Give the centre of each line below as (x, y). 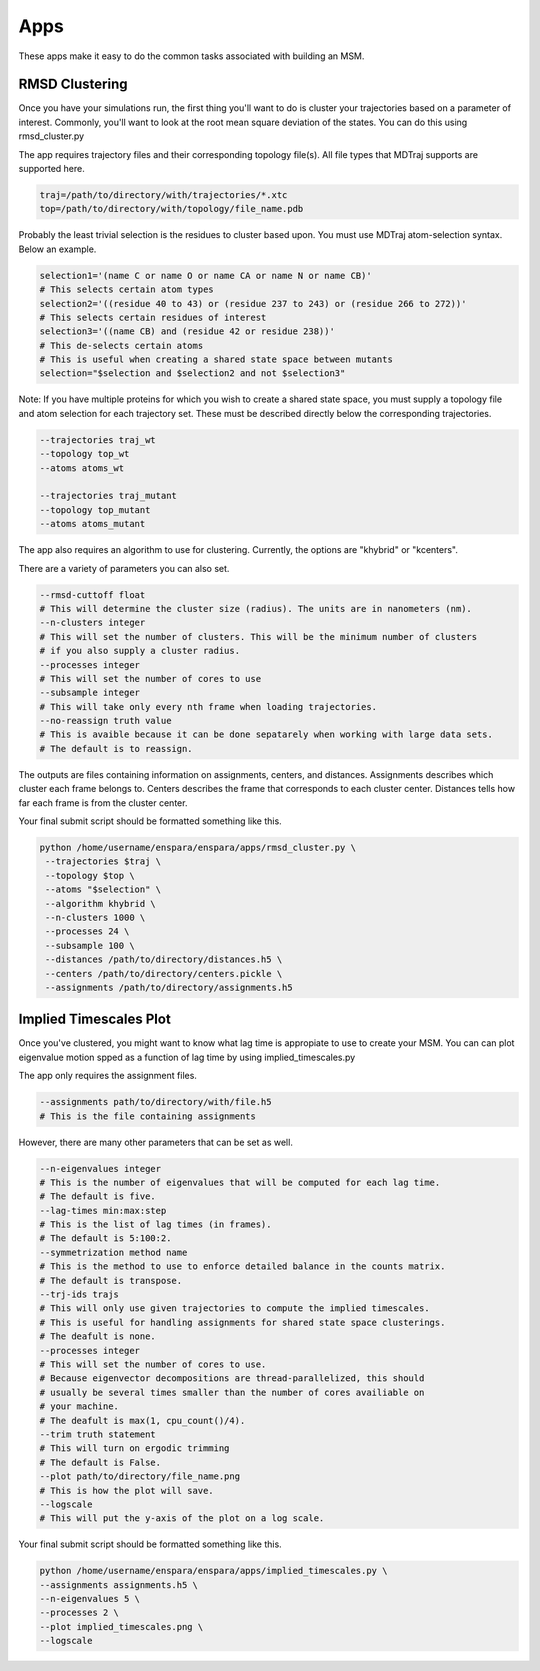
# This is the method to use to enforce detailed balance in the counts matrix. (242, 1266)
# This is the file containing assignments (148, 1116)
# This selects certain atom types (126, 289)
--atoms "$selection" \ (103, 889)
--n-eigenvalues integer (100, 1168)
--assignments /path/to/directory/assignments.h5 (169, 987)
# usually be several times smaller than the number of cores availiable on (232, 1392)
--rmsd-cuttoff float (92, 594)
